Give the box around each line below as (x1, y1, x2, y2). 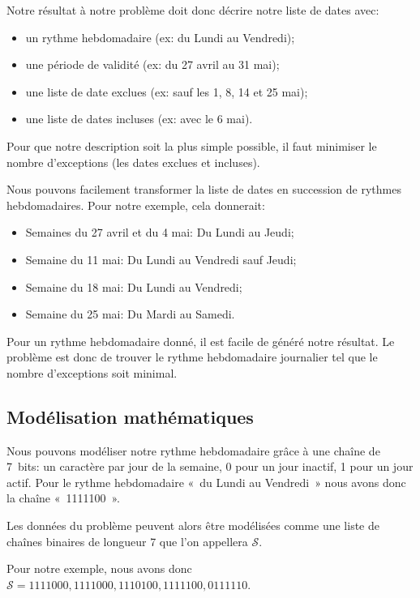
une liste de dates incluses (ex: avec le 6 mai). (25, 110, 253, 127)
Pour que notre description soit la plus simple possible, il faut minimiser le (6, 137, 377, 154)
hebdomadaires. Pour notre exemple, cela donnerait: (6, 196, 265, 213)
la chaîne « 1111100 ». (6, 489, 121, 506)
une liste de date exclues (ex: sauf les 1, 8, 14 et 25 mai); (25, 83, 308, 100)
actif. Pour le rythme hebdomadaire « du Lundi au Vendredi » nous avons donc (6, 473, 406, 490)
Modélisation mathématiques (6, 404, 254, 429)
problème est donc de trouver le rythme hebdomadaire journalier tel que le (6, 348, 378, 365)
